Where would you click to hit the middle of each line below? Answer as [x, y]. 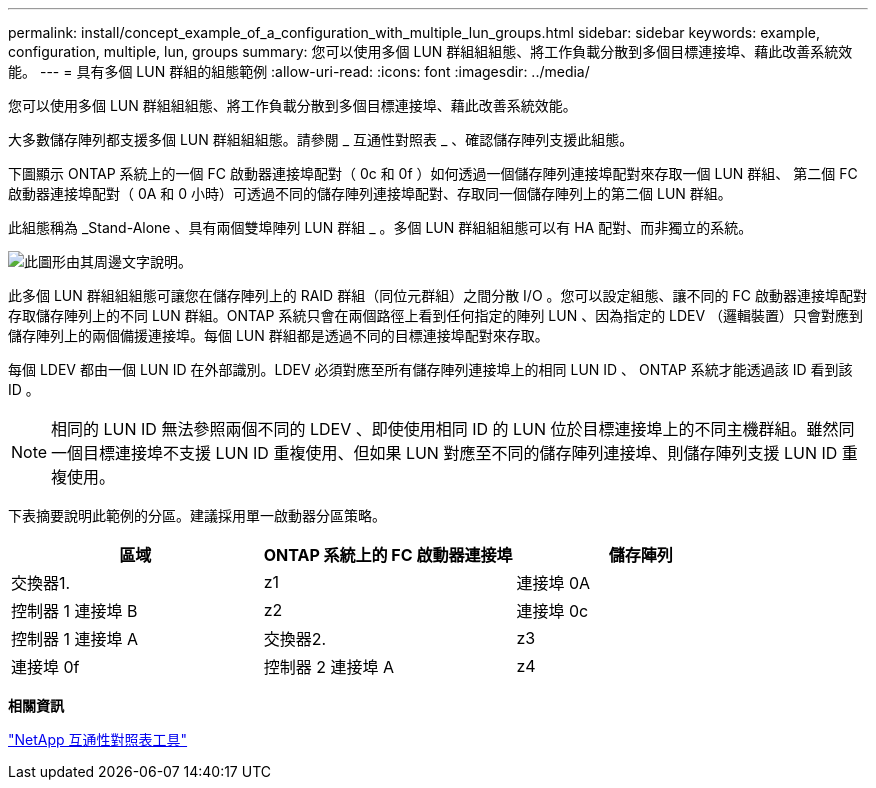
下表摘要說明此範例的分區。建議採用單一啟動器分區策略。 [197, 515]
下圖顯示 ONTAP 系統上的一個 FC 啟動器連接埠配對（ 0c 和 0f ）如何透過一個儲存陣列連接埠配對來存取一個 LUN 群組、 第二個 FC [433, 173]
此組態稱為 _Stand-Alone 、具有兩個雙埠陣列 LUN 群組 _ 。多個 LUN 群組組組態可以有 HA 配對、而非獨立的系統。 [380, 227]
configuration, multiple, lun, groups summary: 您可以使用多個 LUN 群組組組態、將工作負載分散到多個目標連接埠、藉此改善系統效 [430, 51]
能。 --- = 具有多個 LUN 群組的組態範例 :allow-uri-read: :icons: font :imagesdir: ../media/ [299, 71]
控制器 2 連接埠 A [328, 667]
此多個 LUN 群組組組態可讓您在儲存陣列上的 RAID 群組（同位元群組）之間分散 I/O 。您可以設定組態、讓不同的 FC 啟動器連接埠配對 [437, 295]
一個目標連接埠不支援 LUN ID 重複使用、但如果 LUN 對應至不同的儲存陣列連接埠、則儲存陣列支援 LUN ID [444, 453]
